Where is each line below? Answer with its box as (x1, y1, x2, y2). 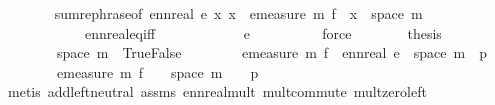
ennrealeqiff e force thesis (84, 22, 442, 43)
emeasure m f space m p (56, 61, 259, 82)
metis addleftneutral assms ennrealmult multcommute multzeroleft (7, 81, 427, 102)
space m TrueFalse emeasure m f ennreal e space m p (56, 42, 487, 63)
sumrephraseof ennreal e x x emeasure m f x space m (54, 3, 423, 23)
